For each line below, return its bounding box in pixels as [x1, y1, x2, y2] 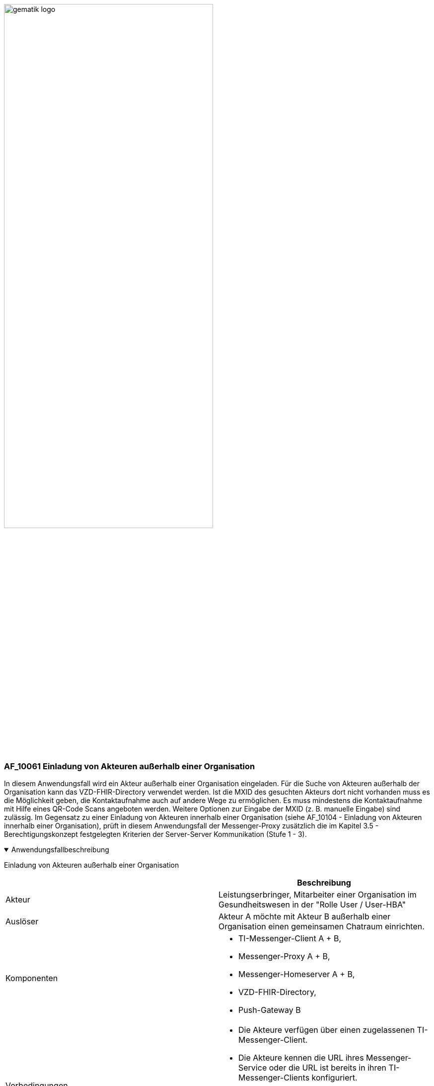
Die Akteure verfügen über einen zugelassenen [238, 1025, 415, 1035]
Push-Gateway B [238, 1005, 301, 1015]
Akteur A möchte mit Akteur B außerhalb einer [218, 911, 391, 922]
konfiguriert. [311, 1073, 358, 1083]
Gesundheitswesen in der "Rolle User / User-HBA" [218, 900, 406, 910]
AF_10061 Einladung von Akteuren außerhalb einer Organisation [4, 761, 255, 771]
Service [238, 1063, 267, 1073]
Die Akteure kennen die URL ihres [238, 1053, 364, 1063]
